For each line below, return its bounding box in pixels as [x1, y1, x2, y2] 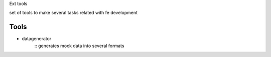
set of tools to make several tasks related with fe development [9, 10, 138, 16]
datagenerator [22, 36, 52, 42]
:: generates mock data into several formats [34, 43, 124, 49]
